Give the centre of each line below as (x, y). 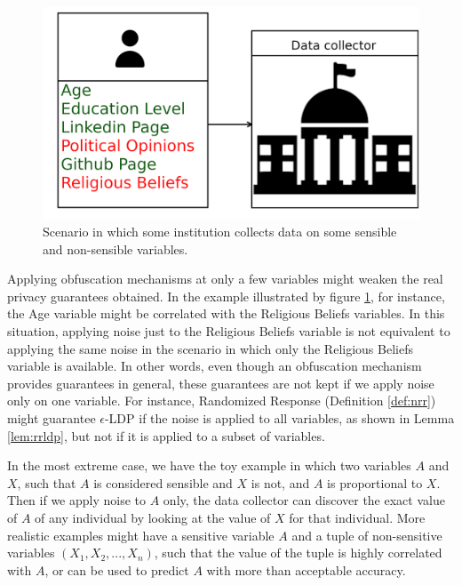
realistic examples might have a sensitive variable (141, 535)
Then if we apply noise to (77, 500)
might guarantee (52, 418)
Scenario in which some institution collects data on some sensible (220, 232)
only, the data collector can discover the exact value (304, 500)
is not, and (280, 482)
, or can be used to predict (117, 569)
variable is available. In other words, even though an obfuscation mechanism (215, 366)
